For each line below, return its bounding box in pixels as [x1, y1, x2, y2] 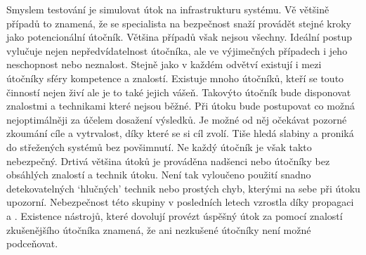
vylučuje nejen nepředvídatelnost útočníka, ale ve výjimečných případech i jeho [6, 43, 348, 58]
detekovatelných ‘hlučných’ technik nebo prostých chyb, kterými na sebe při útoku [6, 181, 360, 195]
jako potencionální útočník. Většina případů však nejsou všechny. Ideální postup [6, 30, 353, 44]
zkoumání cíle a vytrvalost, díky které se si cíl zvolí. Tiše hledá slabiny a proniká [6, 126, 354, 140]
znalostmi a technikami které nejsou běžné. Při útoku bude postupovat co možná [6, 98, 355, 113]
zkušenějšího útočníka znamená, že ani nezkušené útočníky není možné [6, 222, 311, 237]
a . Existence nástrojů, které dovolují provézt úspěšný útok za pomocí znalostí [6, 208, 343, 223]
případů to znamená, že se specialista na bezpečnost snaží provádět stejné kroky [6, 15, 351, 30]
